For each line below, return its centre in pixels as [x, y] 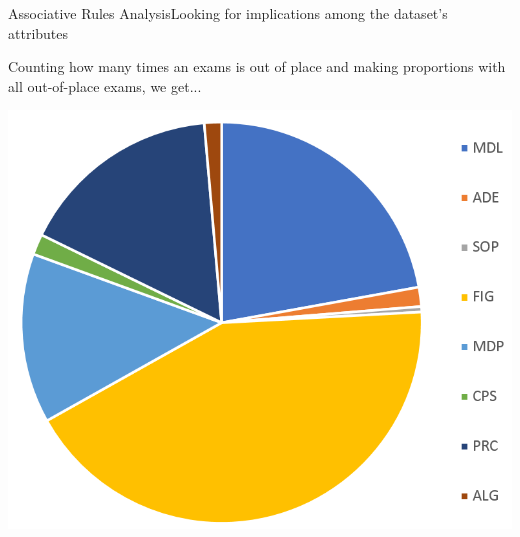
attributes [38, 32]
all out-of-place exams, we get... [105, 85]
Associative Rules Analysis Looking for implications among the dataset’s [228, 13]
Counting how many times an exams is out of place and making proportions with [257, 66]
